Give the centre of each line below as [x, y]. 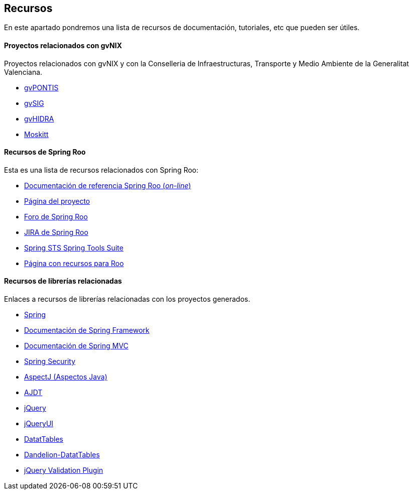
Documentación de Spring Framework [87, 330]
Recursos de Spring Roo [45, 152]
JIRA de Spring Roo [56, 232]
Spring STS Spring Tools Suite [74, 248]
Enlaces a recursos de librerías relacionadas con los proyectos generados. [127, 299]
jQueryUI [39, 424]
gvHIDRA [39, 118]
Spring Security [50, 361]
